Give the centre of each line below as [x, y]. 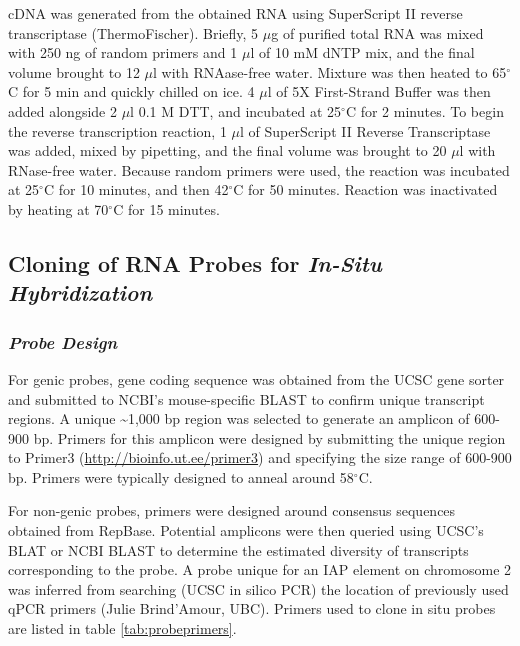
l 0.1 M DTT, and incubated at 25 [236, 110]
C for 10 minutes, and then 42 [136, 189]
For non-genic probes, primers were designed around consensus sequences [232, 510]
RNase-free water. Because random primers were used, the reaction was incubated [259, 169]
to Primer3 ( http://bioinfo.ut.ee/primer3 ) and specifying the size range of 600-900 [260, 457]
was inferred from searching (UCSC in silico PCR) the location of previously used [258, 588]
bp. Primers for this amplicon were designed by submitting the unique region [269, 437]
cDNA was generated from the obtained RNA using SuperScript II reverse [235, 13]
